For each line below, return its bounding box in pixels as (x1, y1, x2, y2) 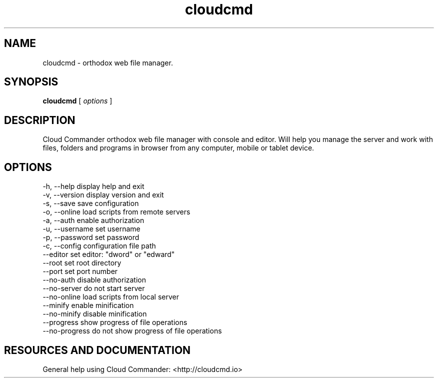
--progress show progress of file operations (42, 318, 187, 327)
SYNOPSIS (4, 75, 58, 88)
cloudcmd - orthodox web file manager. (42, 58, 173, 67)
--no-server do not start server (42, 284, 145, 293)
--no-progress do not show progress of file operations (42, 326, 222, 335)
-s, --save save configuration (42, 199, 139, 208)
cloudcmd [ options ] (42, 96, 112, 105)
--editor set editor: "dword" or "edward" (42, 250, 175, 259)
